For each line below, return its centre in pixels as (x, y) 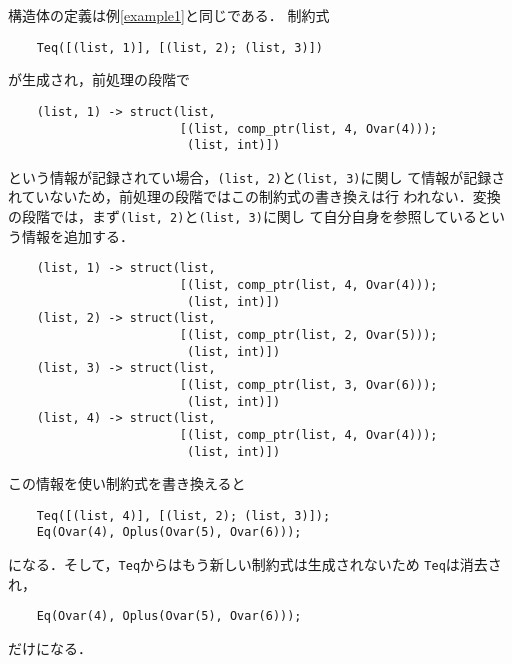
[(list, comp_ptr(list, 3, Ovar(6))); (308, 384)
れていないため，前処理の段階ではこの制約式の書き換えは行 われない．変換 (254, 196)
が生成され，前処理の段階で (99, 79)
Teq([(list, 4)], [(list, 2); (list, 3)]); (183, 515)
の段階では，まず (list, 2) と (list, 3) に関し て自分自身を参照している (243, 216)
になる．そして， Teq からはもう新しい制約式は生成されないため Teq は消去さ (255, 564)
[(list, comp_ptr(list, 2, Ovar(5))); (308, 334)
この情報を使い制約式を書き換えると (127, 483)
